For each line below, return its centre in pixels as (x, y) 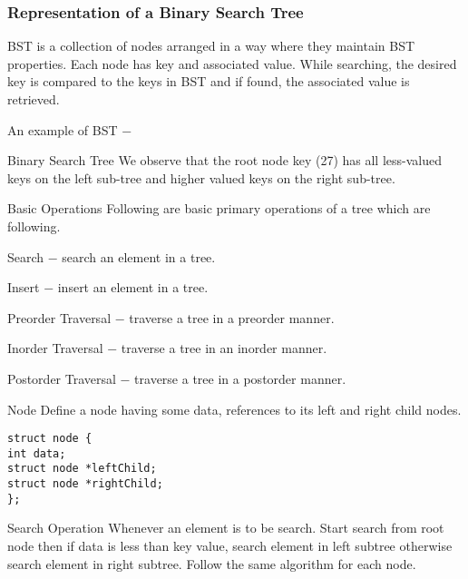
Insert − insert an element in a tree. (108, 287)
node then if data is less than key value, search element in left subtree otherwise (230, 545)
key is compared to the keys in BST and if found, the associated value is (209, 81)
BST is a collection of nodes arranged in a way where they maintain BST (211, 46)
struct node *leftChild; (82, 469)
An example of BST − (70, 129)
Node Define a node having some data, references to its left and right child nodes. (234, 409)
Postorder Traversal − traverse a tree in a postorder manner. (177, 378)
